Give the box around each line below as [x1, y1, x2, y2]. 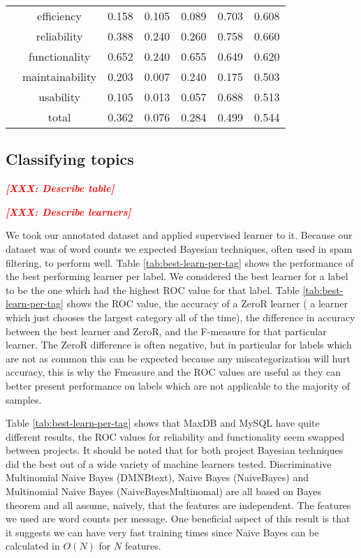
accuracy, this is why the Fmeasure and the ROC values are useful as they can [6, 365, 341, 379]
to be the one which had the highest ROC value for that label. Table [6, 282, 300, 297]
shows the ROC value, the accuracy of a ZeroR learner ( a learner [66, 296, 348, 311]
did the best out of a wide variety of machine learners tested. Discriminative [6, 456, 332, 471]
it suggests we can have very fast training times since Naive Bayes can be [6, 524, 319, 539]
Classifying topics [6, 148, 134, 170]
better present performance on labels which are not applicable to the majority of [6, 378, 351, 392]
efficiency [37, 8, 82, 24]
